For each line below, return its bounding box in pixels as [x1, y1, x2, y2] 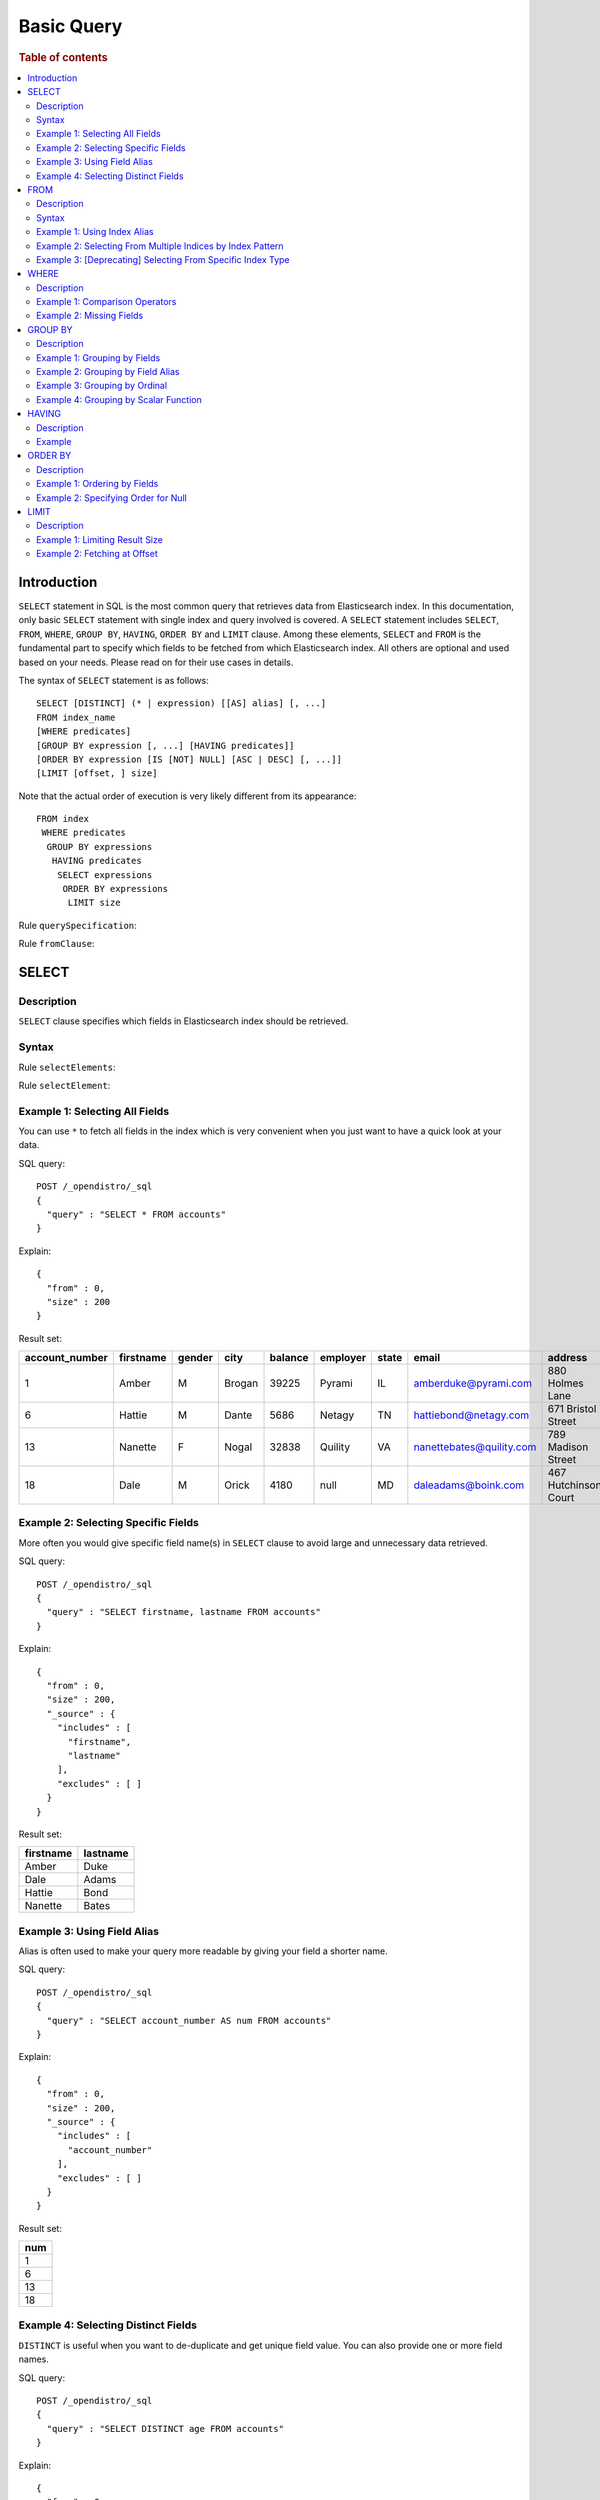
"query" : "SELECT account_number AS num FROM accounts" [46, 2015, 332, 2026]
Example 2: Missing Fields [36, 310, 144, 322]
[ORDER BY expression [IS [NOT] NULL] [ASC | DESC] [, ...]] [36, 753, 342, 765]
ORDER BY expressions [62, 883, 169, 895]
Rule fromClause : [18, 938, 95, 950]
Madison [547, 1440, 589, 1454]
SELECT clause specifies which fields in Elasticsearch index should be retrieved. [18, 1015, 349, 1027]
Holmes [547, 1376, 584, 1390]
